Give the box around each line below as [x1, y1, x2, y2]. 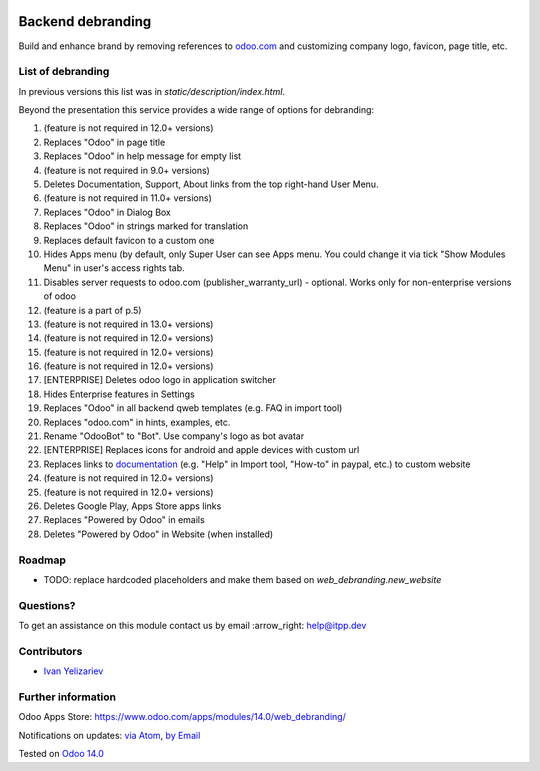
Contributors [18, 644, 83, 658]
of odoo [43, 290, 77, 302]
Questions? [18, 598, 76, 612]
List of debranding [18, 65, 110, 79]
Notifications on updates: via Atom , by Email [18, 729, 201, 741]
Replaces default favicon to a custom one [43, 234, 215, 246]
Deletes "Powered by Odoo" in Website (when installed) [43, 528, 274, 540]
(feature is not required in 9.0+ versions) [43, 164, 210, 176]
